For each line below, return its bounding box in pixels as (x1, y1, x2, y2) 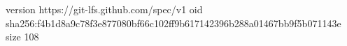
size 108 (6, 29, 39, 44)
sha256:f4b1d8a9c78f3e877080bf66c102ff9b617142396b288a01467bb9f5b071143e (6, 15, 341, 30)
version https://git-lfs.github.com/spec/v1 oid (6, 2, 203, 16)
